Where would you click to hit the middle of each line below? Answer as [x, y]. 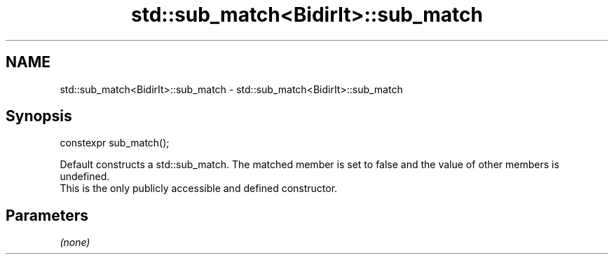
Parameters [47, 215]
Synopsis [39, 116]
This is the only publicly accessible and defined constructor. [199, 189]
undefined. [85, 177]
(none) [75, 242]
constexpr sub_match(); [115, 143]
